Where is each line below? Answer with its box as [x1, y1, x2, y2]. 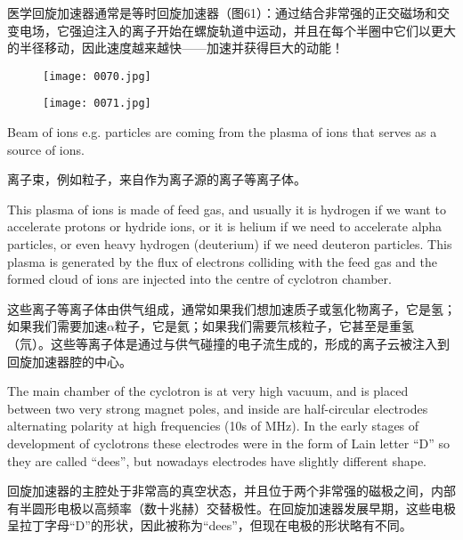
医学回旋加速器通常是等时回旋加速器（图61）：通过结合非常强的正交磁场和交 [7, 4, 450, 21]
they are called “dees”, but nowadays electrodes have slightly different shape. [7, 451, 427, 470]
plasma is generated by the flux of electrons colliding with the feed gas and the [7, 252, 437, 270]
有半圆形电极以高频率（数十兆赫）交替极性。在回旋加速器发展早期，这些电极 [7, 498, 456, 517]
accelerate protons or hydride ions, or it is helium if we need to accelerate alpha [7, 217, 443, 236]
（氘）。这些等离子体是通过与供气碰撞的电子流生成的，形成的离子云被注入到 [7, 334, 450, 353]
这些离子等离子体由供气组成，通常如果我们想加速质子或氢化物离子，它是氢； [7, 299, 456, 318]
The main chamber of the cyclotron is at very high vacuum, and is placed [7, 382, 409, 400]
